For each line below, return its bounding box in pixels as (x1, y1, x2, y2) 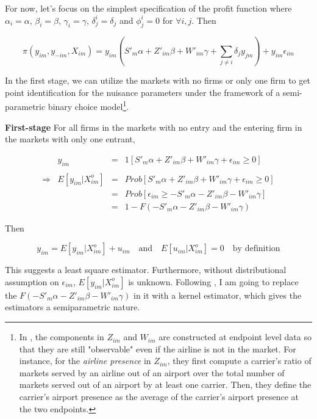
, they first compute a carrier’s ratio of (167, 354, 312, 367)
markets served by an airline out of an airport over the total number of (19, 366, 285, 379)
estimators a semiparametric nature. (5, 301, 140, 313)
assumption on (5, 275, 59, 288)
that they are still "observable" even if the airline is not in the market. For (19, 342, 296, 355)
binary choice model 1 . (48, 98, 129, 112)
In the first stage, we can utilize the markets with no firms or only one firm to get (5, 74, 310, 87)
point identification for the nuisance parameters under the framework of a (5, 86, 280, 98)
